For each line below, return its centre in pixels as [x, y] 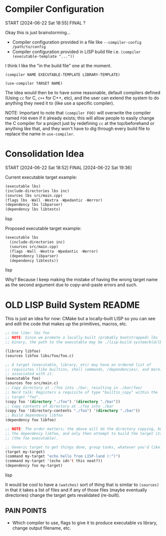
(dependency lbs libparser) [34, 205]
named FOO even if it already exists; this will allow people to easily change [80, 118]
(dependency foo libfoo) [31, 420]
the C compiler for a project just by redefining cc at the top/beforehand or [80, 123]
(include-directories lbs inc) [37, 191]
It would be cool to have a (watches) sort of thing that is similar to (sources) [82, 485]
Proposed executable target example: [43, 229]
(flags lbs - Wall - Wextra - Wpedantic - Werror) [54, 200]
